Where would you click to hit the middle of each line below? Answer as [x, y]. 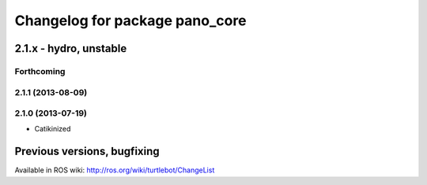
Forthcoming [40, 71]
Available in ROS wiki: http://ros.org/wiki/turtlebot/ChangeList [115, 170]
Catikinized [53, 129]
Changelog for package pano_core [130, 20]
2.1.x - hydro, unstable [71, 48]
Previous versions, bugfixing [87, 152]
